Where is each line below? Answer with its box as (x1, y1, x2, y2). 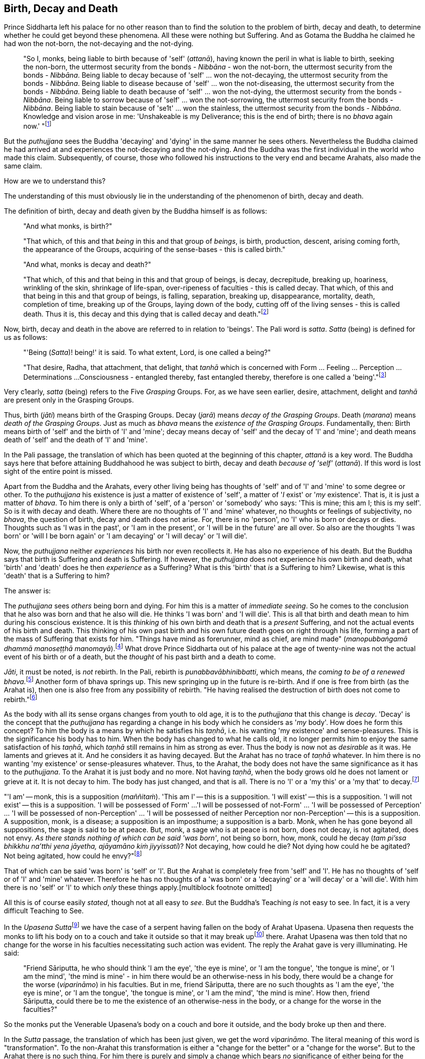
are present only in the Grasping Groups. (4, 396, 134, 404)
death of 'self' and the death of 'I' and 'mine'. (4, 436, 148, 444)
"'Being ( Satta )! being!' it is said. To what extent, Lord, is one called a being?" (23, 348, 271, 356)
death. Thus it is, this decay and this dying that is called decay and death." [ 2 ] (23, 308, 269, 318)
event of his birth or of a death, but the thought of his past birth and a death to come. (4, 653, 276, 661)
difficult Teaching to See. (4, 906, 84, 915)
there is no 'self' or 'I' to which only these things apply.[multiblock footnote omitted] (4, 883, 272, 891)
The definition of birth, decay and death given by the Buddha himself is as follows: (4, 207, 267, 216)
